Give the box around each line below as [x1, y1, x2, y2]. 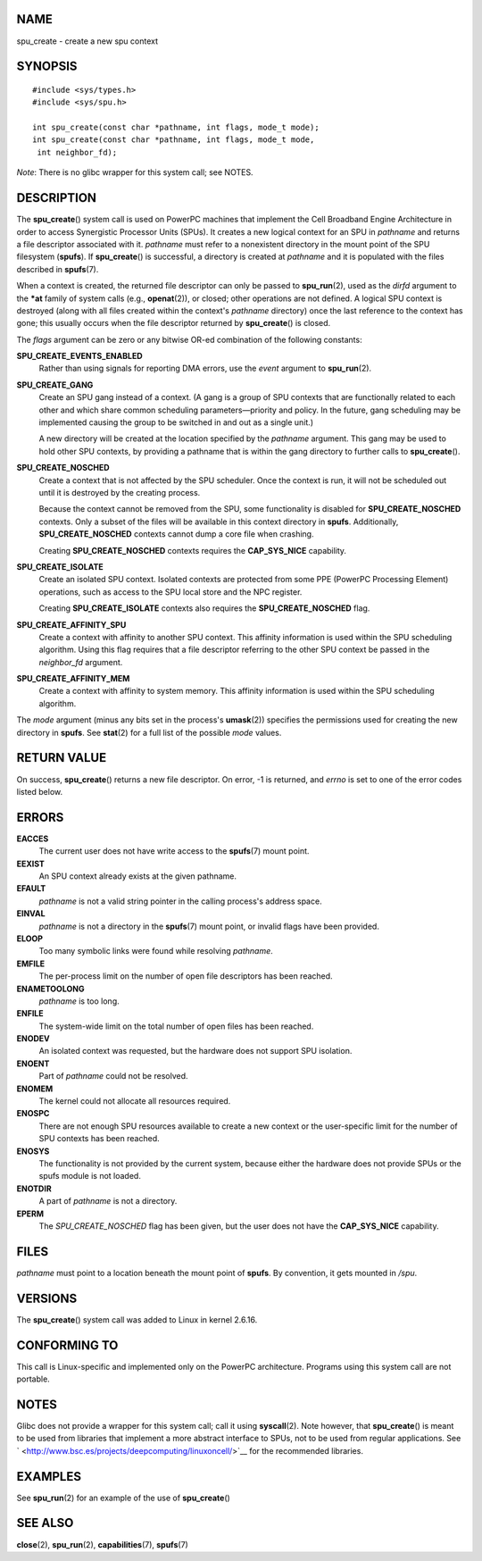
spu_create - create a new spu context [16, 36, 159, 46]
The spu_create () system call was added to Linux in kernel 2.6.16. [16, 1314, 258, 1325]
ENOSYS [16, 1146, 50, 1156]
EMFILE [16, 958, 46, 969]
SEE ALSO [16, 1515, 74, 1531]
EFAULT [16, 883, 46, 894]
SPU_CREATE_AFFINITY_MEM [16, 673, 130, 684]
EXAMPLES [16, 1469, 82, 1484]
